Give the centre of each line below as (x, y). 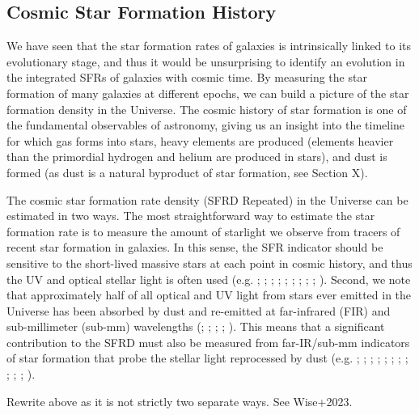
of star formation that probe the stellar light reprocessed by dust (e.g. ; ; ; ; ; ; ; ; (207, 358)
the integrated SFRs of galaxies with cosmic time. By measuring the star (187, 77)
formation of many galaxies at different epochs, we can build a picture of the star (208, 93)
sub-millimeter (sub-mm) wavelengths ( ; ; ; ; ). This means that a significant (196, 326)
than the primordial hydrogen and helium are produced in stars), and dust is (197, 157)
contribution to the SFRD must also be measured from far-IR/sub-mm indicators (208, 342)
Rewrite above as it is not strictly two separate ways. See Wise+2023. (180, 401)
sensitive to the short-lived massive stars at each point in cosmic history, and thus (209, 263)
